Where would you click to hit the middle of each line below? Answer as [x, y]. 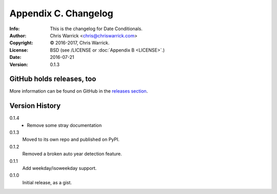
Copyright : [21, 43]
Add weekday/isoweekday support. [60, 168]
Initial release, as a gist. [47, 182]
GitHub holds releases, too [53, 79]
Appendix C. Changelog [61, 13]
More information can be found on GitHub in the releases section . [79, 91]
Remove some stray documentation [64, 125]
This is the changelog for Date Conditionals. [96, 29]
